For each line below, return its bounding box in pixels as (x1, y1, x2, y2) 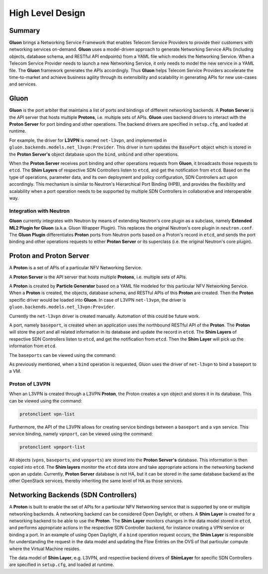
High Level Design (9, 7, 85, 18)
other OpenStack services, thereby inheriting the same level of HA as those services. (9, 478, 183, 484)
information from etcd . (9, 343, 57, 349)
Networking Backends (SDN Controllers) (9, 491, 137, 499)
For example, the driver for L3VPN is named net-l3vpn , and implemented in (9, 137, 167, 143)
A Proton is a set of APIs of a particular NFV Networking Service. (9, 265, 142, 271)
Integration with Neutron (9, 207, 70, 214)
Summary (9, 26, 40, 35)
